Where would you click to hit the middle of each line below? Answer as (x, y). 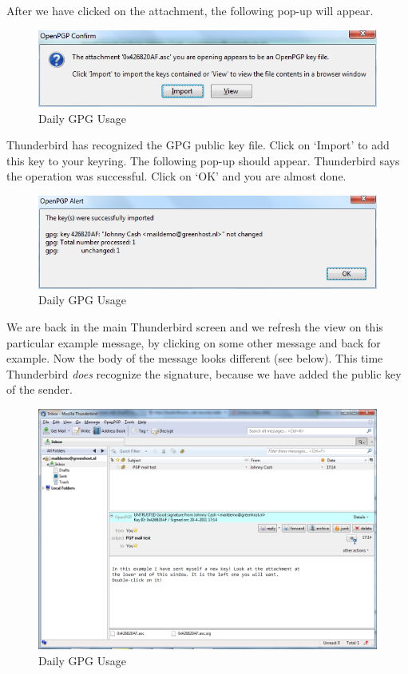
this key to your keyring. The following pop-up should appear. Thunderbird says (203, 160)
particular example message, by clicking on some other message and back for (194, 342)
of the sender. (40, 389)
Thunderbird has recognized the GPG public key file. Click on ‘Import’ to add (198, 145)
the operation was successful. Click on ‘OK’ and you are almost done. (176, 176)
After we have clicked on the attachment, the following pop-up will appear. (190, 10)
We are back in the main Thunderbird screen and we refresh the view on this (195, 326)
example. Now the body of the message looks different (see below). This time (195, 358)
